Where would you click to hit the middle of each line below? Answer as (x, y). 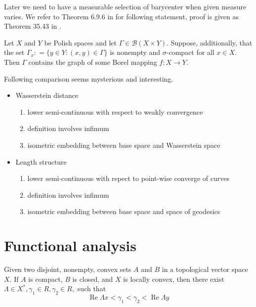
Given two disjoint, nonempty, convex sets (68, 269)
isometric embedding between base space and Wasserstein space (124, 145)
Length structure (41, 161)
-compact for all (190, 52)
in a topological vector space (205, 269)
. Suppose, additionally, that (210, 42)
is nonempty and (135, 52)
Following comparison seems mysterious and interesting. (89, 78)
